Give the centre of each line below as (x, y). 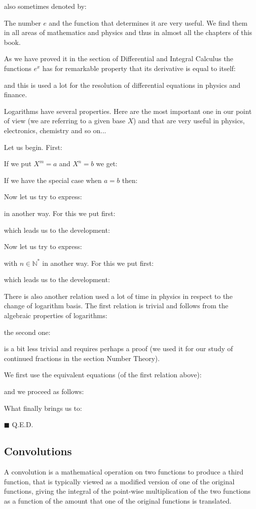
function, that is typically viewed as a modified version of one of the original (119, 481)
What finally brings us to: (43, 408)
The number (23, 22)
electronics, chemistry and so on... (55, 130)
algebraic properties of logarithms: (56, 315)
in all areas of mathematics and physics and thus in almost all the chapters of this (128, 32)
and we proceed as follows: (44, 391)
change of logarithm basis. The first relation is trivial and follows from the (116, 306)
